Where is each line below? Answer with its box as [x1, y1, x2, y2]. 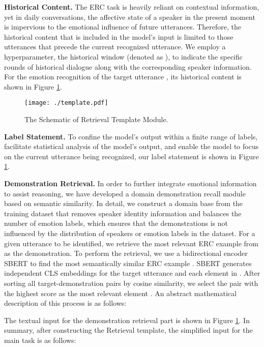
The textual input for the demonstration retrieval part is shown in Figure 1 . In [4, 314, 250, 325]
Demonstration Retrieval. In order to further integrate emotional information [4, 178, 257, 188]
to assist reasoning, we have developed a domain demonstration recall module [4, 188, 246, 198]
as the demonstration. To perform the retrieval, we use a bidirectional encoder [4, 248, 248, 258]
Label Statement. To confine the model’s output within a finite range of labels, [4, 131, 258, 141]
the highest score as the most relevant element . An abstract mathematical [4, 287, 237, 298]
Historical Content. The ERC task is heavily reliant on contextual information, [4, 2, 259, 12]
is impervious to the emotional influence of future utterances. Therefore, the [4, 21, 241, 32]
